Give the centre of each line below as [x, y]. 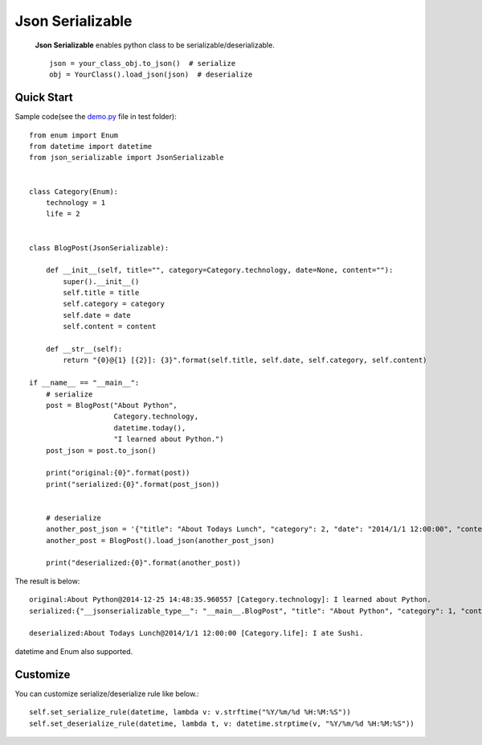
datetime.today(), [150, 428]
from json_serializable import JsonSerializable [127, 158]
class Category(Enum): [74, 191]
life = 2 [63, 214]
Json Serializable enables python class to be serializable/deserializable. [155, 45]
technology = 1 [76, 202]
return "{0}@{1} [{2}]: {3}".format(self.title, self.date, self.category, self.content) [245, 360]
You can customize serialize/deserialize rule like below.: [107, 694]
